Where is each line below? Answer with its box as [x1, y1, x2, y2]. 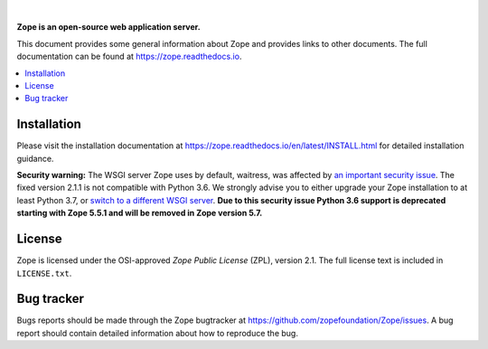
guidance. [16, 153, 54, 164]
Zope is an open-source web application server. [16, 22, 201, 33]
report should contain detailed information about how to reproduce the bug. [16, 327, 298, 338]
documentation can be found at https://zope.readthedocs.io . [16, 51, 242, 62]
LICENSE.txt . [16, 268, 72, 278]
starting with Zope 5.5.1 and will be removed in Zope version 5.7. [16, 208, 263, 219]
